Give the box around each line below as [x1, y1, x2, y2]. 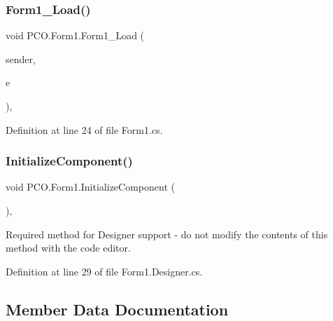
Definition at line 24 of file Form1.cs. [6, 122, 163, 137]
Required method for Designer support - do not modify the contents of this [6, 226, 328, 241]
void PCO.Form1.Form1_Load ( [6, 28, 145, 43]
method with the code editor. [6, 240, 131, 255]
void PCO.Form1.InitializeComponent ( [6, 179, 175, 194]
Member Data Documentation [6, 298, 229, 320]
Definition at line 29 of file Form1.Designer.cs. [6, 264, 203, 278]
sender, [6, 51, 36, 66]
